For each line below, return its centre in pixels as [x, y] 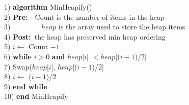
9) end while [26, 86]
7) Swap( [18, 66]
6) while [18, 56]
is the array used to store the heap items [122, 27]
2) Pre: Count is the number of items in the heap [84, 16]
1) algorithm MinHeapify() [48, 7]
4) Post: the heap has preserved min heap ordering [85, 36]
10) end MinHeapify [36, 96]
